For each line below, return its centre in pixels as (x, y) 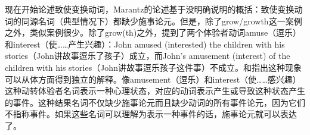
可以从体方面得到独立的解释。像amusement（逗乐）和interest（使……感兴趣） (153, 79)
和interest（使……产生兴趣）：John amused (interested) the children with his (145, 44)
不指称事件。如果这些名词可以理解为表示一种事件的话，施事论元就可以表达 (151, 114)
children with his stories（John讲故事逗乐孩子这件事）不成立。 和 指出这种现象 (153, 67)
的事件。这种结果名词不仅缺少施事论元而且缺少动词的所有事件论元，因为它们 (155, 102)
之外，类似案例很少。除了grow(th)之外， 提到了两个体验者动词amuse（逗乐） (153, 32)
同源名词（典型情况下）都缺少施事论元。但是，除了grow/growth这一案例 (162, 21)
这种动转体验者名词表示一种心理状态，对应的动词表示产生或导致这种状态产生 (155, 91)
